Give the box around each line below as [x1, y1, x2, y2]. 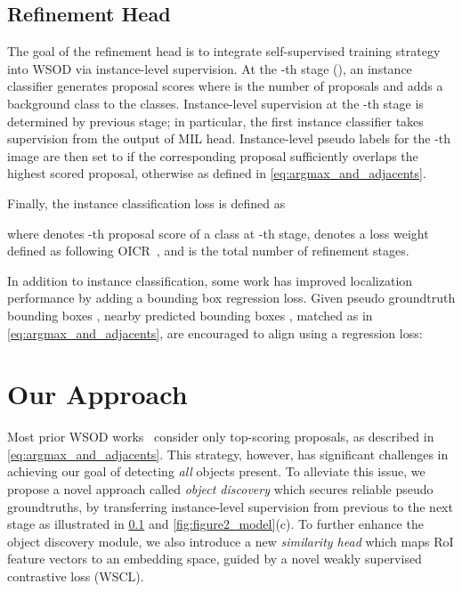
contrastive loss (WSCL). [7, 566, 144, 585]
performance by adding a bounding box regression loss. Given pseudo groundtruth [7, 288, 456, 307]
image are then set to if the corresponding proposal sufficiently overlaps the [7, 146, 418, 165]
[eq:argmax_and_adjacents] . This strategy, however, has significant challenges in [7, 444, 449, 463]
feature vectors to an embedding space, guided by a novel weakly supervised [7, 549, 422, 568]
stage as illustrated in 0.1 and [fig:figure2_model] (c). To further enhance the [7, 515, 424, 533]
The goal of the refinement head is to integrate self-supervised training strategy [7, 42, 441, 61]
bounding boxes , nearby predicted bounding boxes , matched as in [7, 305, 373, 324]
